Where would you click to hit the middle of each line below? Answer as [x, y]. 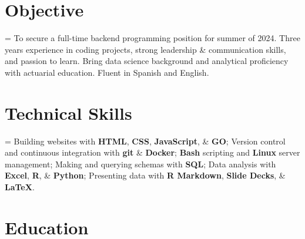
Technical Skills [68, 112]
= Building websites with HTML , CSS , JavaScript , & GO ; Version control [145, 141]
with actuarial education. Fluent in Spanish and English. [107, 72]
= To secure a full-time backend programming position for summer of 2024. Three [152, 38]
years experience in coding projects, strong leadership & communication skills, [145, 49]
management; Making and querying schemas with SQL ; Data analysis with [140, 164]
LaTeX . [20, 187]
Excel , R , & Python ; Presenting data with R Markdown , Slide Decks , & [145, 175]
